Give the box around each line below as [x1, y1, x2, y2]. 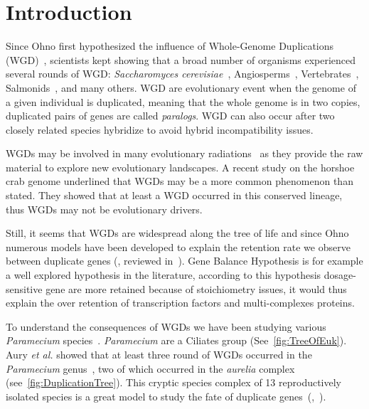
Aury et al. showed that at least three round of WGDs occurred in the [6, 347, 312, 361]
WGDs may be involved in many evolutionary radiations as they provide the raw [6, 146, 363, 161]
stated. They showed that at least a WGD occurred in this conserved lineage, [6, 188, 343, 203]
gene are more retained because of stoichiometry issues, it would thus [46, 281, 347, 296]
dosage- [323, 267, 356, 282]
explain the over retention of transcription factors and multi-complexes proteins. [6, 295, 355, 310]
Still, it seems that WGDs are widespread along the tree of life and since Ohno [6, 225, 349, 240]
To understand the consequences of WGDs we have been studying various [6, 319, 326, 334]
